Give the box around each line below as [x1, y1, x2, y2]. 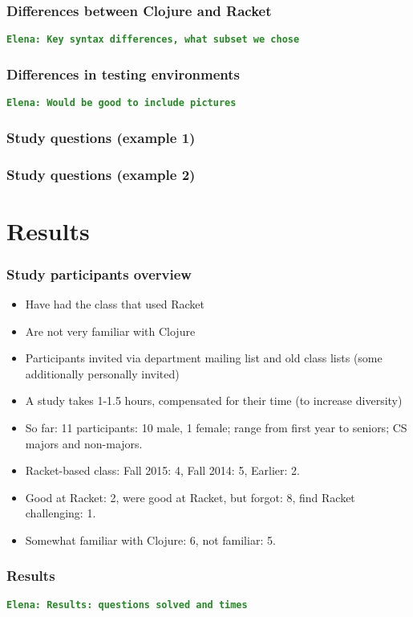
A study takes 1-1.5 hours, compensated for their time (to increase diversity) [25, 392, 403, 409]
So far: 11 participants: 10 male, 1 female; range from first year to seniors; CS [25, 419, 407, 435]
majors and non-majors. [25, 435, 143, 452]
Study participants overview [6, 264, 192, 284]
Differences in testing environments [6, 63, 240, 84]
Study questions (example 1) [6, 127, 196, 147]
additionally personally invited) [25, 365, 180, 382]
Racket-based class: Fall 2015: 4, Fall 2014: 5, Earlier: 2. [25, 462, 300, 479]
